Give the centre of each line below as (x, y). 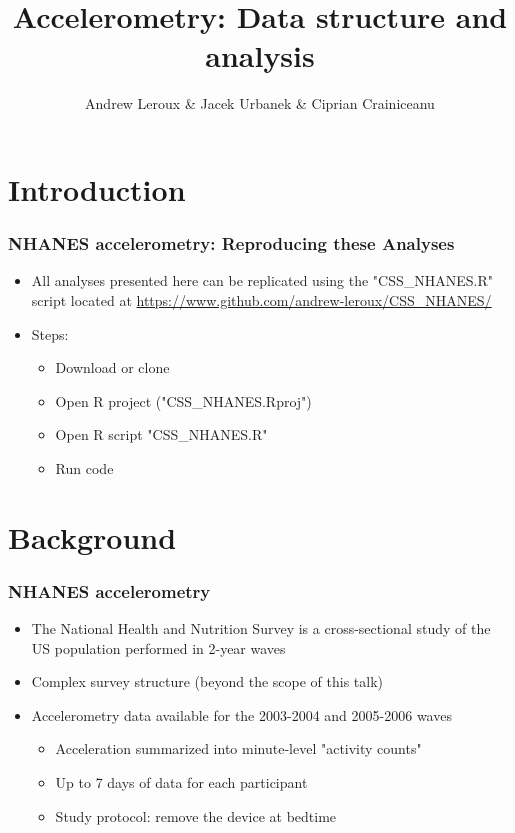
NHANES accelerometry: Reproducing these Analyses (231, 243)
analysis (260, 55)
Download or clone (112, 367)
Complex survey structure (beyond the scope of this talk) (207, 681)
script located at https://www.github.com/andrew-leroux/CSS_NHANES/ (261, 299)
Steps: (50, 333)
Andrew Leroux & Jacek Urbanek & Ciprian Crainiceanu (260, 103)
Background (92, 536)
